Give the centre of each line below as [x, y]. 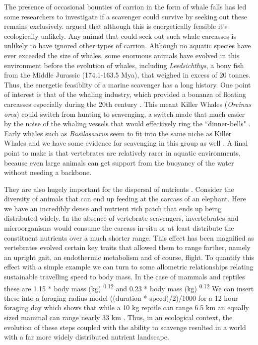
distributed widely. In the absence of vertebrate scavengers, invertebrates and [121, 218]
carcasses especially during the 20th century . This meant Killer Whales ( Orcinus [128, 104]
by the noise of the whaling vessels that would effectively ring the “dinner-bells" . [127, 124]
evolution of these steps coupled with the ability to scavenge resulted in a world [125, 327]
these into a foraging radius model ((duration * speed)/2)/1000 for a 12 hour [121, 298]
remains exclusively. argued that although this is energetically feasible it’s [116, 26]
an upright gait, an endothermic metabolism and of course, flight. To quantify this [129, 257]
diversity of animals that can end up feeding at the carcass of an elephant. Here [125, 199]
